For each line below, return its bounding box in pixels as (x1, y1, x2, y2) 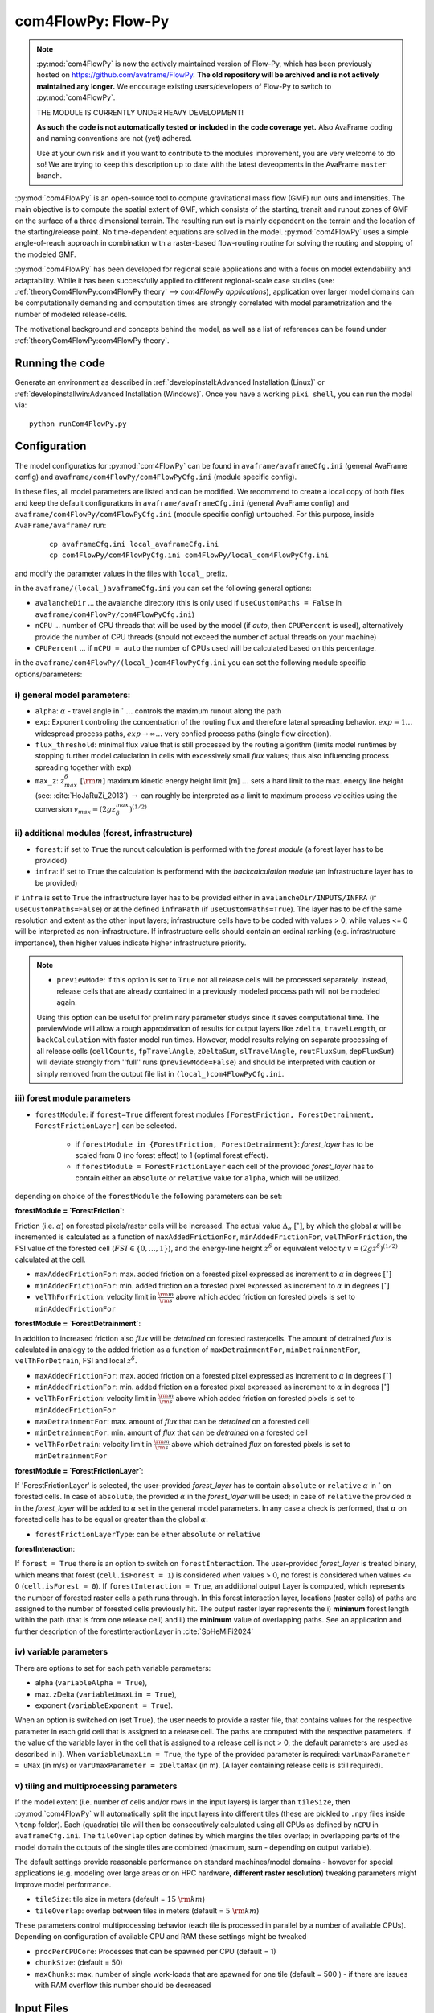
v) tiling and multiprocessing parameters (14, 1780, 178, 1792)
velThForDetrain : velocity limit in (35, 1439, 153, 1449)
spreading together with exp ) (35, 762, 132, 772)
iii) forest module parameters (14, 1093, 132, 1104)
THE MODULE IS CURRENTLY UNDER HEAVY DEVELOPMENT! (36, 107, 244, 117)
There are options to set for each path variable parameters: (14, 1663, 211, 1672)
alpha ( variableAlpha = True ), (35, 1678, 148, 1688)
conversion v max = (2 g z (35, 804, 117, 816)
